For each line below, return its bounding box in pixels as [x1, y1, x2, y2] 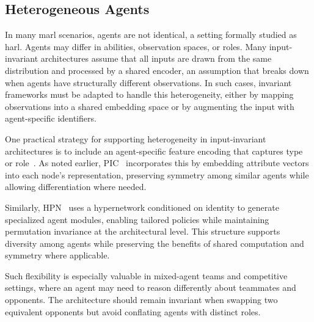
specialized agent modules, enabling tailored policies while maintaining [5, 213, 269, 225]
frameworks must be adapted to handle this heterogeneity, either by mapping [5, 88, 294, 101]
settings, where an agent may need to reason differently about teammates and [5, 281, 296, 294]
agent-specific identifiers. [5, 112, 97, 125]
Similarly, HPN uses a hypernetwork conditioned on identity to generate [5, 200, 279, 213]
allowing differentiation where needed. [5, 180, 147, 193]
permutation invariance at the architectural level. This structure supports [5, 225, 280, 238]
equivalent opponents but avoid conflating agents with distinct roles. [5, 305, 261, 318]
